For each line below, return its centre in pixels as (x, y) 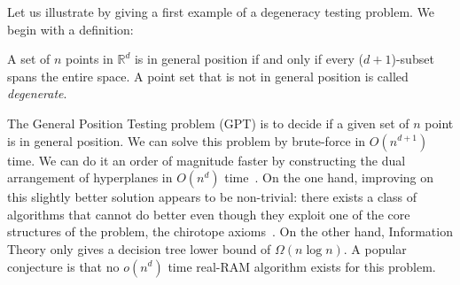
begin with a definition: (70, 29)
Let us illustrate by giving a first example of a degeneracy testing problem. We (221, 12)
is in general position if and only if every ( (249, 59)
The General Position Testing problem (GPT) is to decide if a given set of (208, 123)
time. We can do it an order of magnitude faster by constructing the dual (207, 160)
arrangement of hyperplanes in (90, 177)
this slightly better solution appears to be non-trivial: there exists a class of (212, 197)
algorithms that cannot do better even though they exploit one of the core (209, 214)
